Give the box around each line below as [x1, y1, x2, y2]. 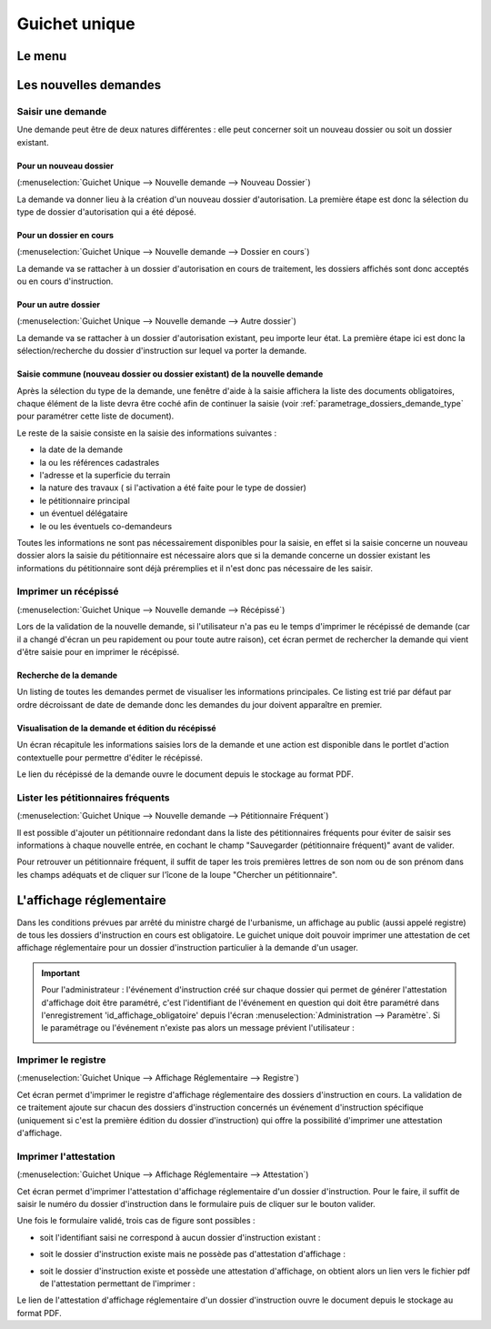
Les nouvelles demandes [16, 77, 162, 93]
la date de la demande [39, 444, 123, 455]
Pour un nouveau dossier [16, 160, 114, 171]
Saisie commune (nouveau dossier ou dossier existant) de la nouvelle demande [16, 368, 324, 379]
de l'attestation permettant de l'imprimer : [39, 1278, 195, 1289]
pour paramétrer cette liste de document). [16, 410, 175, 422]
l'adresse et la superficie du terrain [39, 469, 171, 480]
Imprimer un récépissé [16, 585, 119, 598]
